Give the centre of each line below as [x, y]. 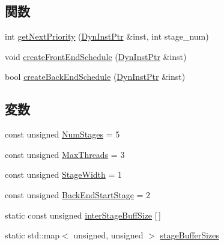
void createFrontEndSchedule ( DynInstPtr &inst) [96, 56]
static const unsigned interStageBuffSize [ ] [83, 215]
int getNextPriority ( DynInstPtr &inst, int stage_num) [107, 36]
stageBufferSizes [189, 235]
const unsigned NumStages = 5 [62, 134]
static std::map [32, 235]
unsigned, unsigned [108, 235]
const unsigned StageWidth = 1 [64, 174]
